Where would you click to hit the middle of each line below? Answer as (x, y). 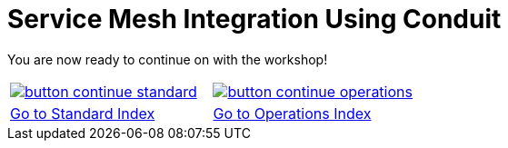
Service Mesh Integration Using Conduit (254, 19)
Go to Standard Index (83, 113)
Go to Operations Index (292, 113)
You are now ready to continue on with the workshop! (168, 59)
